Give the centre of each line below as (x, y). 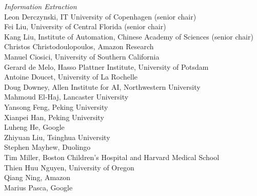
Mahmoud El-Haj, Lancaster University (66, 97)
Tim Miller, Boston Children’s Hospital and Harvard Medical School (112, 157)
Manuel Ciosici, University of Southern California (82, 56)
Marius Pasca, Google (38, 187)
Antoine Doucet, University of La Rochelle (71, 77)
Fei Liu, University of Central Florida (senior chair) (85, 26)
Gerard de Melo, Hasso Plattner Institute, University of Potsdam (106, 66)
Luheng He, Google (34, 127)
